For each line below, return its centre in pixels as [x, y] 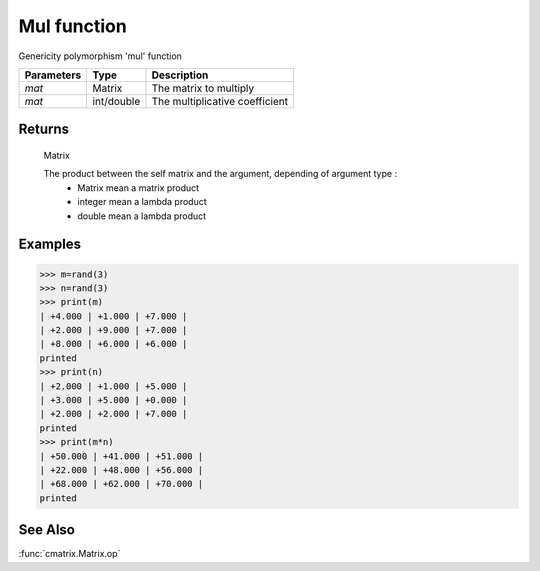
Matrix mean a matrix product [138, 187]
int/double [116, 101]
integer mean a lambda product [142, 202]
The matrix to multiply [203, 88]
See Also [46, 530]
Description [180, 75]
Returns [44, 129]
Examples [50, 244]
